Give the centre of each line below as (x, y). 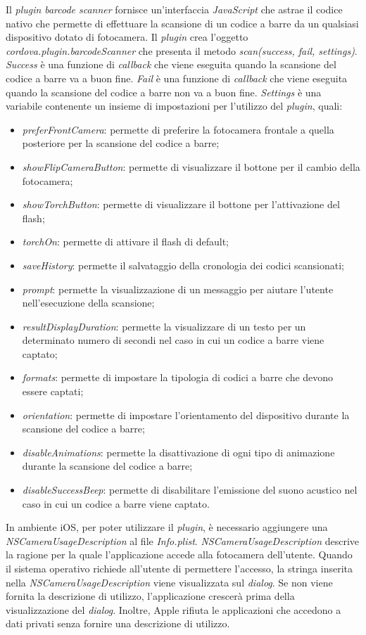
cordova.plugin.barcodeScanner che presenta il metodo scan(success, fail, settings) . (182, 50)
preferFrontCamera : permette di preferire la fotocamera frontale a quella (178, 129)
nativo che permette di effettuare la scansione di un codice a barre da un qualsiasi (182, 23)
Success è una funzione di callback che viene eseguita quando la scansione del (171, 64)
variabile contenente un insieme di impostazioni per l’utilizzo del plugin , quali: (174, 106)
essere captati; (53, 391)
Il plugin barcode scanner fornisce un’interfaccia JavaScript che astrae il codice (174, 9)
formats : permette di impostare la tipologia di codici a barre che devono (178, 377)
